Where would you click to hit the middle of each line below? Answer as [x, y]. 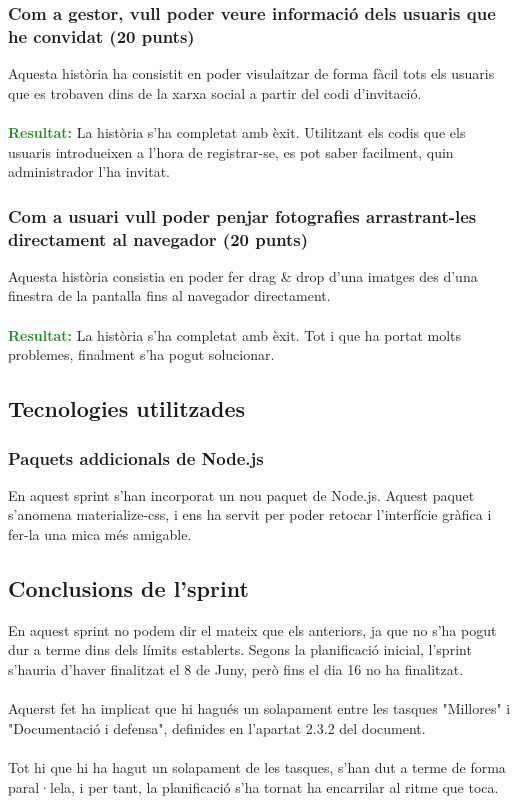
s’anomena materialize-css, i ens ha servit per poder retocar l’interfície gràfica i [250, 514]
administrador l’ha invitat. [89, 171]
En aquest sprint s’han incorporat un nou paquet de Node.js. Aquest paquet [241, 494]
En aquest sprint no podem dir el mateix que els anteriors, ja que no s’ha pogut [252, 629]
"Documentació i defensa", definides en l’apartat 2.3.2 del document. [217, 727]
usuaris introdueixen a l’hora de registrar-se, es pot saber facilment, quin [231, 151]
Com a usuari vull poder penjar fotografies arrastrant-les [242, 215]
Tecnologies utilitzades [127, 408]
